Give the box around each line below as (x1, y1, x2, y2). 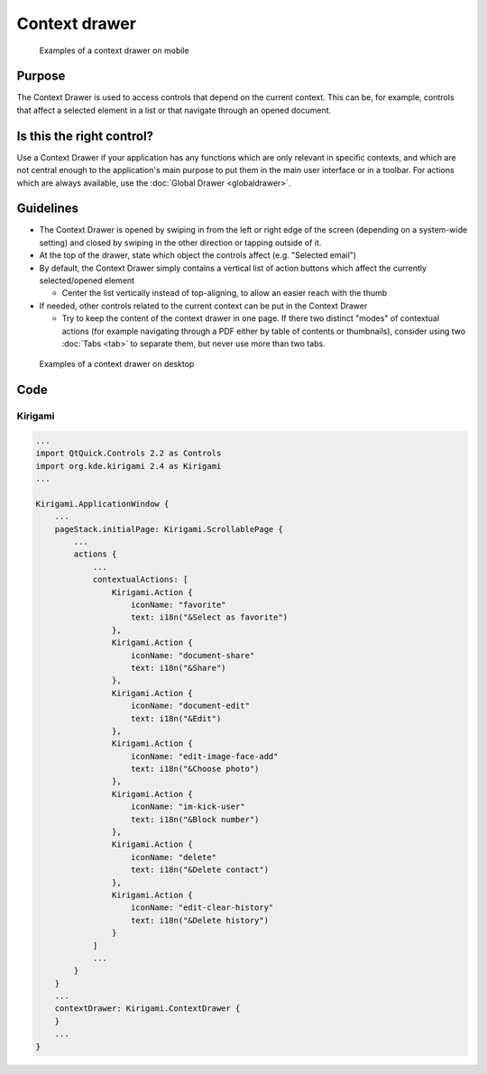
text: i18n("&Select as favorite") (131, 612, 289, 622)
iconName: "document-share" (131, 650, 255, 660)
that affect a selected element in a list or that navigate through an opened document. (16, 105, 332, 115)
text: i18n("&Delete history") (131, 915, 270, 925)
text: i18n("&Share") (131, 663, 226, 673)
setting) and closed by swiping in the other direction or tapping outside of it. (39, 237, 322, 248)
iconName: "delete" (131, 852, 216, 862)
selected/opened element (39, 275, 135, 286)
